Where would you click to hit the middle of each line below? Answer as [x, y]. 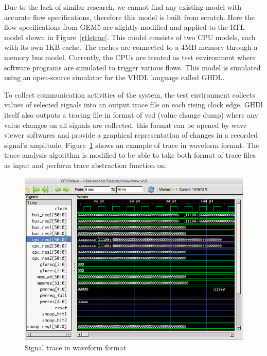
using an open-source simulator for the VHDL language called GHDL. [114, 77]
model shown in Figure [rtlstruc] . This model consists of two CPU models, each [130, 37]
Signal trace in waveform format [75, 347]
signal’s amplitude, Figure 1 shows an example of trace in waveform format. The [132, 145]
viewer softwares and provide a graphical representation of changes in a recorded [131, 135]
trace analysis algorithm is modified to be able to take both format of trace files [130, 155]
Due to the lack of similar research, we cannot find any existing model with [123, 7]
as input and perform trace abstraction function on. [86, 165]
